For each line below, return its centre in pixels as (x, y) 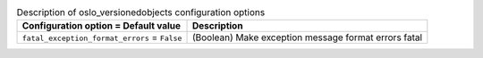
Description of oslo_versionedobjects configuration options (141, 12)
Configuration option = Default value (102, 26)
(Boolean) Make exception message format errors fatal (307, 37)
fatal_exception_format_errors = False (102, 37)
